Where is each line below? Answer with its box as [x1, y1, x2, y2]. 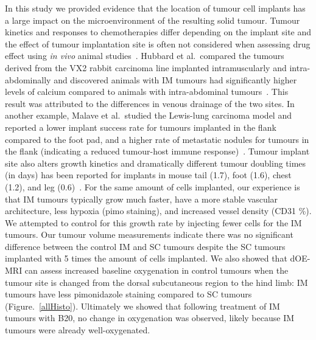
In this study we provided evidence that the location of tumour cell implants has [5, 2, 306, 14]
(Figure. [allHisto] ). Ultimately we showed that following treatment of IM [5, 299, 280, 312]
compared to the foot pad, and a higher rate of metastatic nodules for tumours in [5, 133, 309, 145]
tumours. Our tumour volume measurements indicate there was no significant [5, 228, 293, 241]
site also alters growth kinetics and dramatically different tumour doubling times [5, 156, 306, 169]
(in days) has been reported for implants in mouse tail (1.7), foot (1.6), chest [5, 168, 292, 181]
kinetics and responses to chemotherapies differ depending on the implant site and [5, 26, 312, 38]
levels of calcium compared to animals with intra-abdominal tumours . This [5, 85, 289, 98]
